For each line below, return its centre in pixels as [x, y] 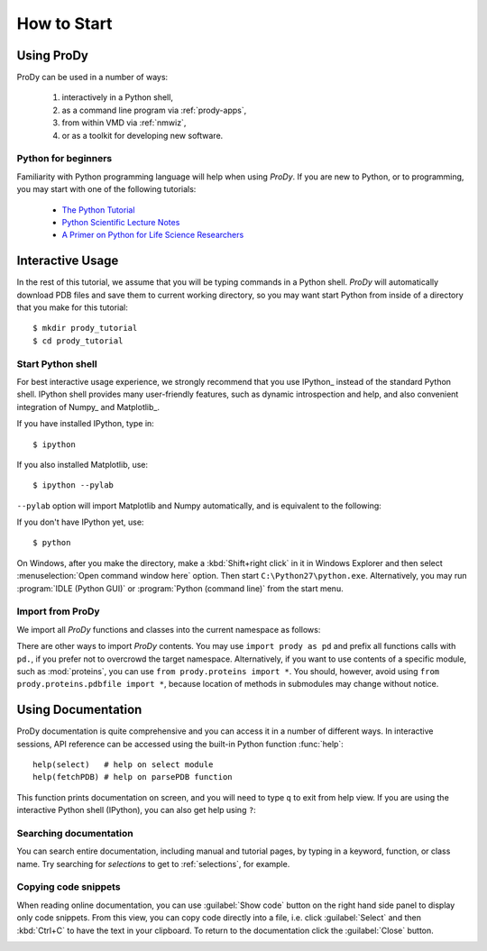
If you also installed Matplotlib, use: [83, 464]
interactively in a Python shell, [117, 97]
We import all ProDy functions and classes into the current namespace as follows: [169, 629]
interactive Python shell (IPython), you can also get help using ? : [136, 810]
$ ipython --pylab [74, 485]
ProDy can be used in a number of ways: [92, 78]
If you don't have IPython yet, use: [80, 522]
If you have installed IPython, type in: [86, 424]
